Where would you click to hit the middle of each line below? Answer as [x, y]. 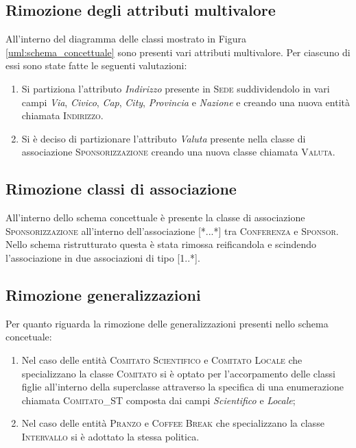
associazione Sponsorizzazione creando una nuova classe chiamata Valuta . [178, 152]
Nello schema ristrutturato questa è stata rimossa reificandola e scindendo [161, 244]
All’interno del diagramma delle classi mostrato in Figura [126, 39]
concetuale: [29, 337]
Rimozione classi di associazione [121, 189]
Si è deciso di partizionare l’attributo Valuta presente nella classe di [164, 138]
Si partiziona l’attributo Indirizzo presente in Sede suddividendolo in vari [176, 88]
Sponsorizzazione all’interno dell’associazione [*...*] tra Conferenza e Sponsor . [172, 231]
